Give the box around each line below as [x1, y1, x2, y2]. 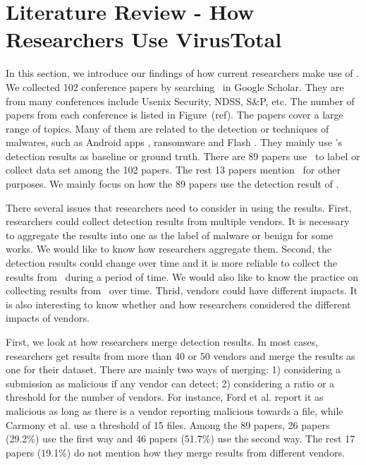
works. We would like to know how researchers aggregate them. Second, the [6, 241, 331, 256]
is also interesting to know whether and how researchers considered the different [6, 296, 351, 311]
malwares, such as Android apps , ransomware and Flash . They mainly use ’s [6, 135, 342, 150]
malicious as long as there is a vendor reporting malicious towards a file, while [6, 403, 343, 418]
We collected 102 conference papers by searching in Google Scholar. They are [6, 79, 344, 94]
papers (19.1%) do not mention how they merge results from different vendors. [6, 445, 345, 459]
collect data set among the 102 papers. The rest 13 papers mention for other [6, 162, 341, 177]
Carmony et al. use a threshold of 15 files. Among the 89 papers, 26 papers [6, 417, 330, 432]
